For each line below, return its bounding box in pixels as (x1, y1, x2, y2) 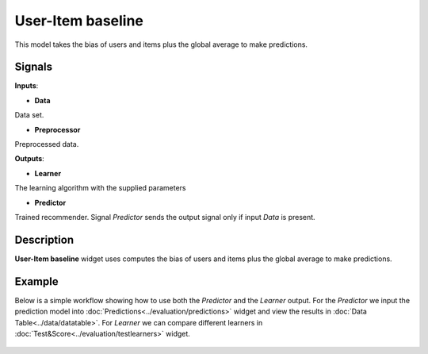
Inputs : (14, 81, 39, 90)
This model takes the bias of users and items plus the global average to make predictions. (14, 40, 308, 49)
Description (14, 233, 75, 246)
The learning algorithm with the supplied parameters (14, 183, 186, 193)
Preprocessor (34, 125, 81, 134)
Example (14, 275, 59, 288)
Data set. (14, 110, 44, 120)
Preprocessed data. (14, 140, 79, 149)
